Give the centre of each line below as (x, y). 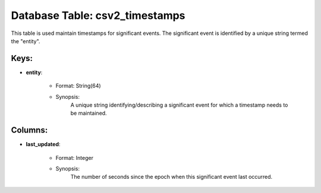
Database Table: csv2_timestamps (98, 15)
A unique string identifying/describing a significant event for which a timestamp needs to (179, 105)
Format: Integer (74, 157)
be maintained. (89, 113)
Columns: (29, 130)
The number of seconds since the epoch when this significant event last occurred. (171, 177)
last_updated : (43, 144)
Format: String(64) (78, 86)
